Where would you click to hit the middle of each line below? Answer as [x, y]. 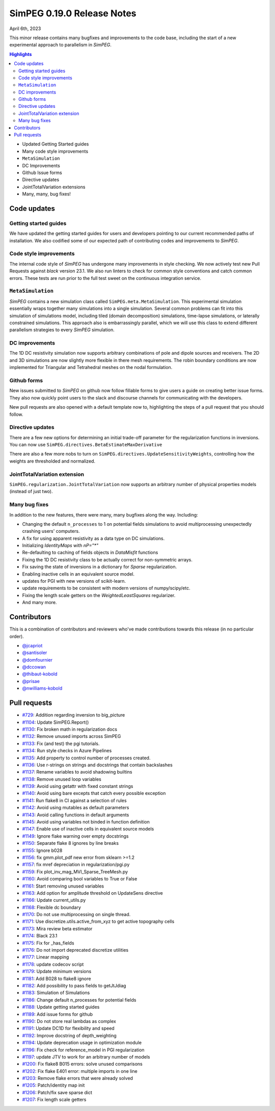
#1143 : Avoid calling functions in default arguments [76, 815]
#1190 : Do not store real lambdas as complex [69, 1021]
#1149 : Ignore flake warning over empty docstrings [75, 836]
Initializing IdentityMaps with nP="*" [60, 546]
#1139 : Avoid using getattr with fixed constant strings [78, 786]
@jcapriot [32, 645]
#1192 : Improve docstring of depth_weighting [69, 1035]
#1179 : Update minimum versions [57, 972]
